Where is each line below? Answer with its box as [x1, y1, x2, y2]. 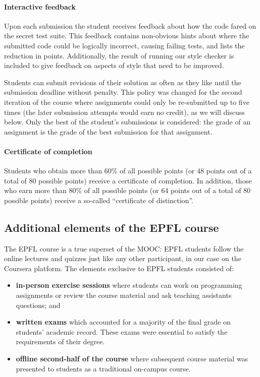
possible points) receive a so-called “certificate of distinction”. [4, 195, 193, 205]
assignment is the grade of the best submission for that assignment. [4, 126, 213, 137]
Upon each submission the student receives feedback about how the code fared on [4, 20, 256, 31]
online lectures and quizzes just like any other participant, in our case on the [4, 253, 241, 264]
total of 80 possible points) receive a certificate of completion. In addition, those [4, 175, 252, 185]
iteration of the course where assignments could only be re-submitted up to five [4, 96, 249, 107]
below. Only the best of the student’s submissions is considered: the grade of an [4, 116, 251, 127]
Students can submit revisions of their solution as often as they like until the [4, 77, 241, 87]
